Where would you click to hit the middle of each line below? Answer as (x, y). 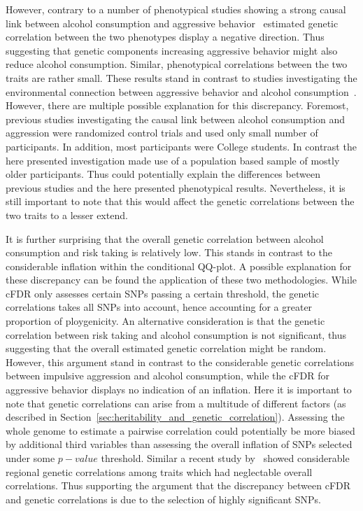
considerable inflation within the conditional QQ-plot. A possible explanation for (179, 266)
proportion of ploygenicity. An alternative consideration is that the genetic (165, 321)
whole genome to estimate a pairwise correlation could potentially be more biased (180, 430)
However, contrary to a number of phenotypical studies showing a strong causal (176, 9)
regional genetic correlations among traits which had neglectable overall (159, 471)
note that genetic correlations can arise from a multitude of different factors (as (176, 403)
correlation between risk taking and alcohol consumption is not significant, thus (176, 334)
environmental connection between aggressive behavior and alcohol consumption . (181, 91)
